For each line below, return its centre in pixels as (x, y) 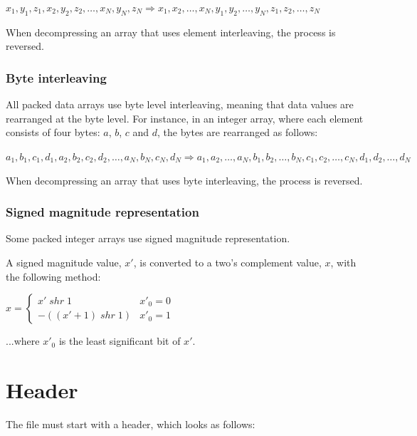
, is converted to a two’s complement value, (227, 262)
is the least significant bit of (120, 341)
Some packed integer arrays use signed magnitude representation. (148, 238)
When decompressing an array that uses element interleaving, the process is (171, 32)
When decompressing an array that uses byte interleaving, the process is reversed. (184, 180)
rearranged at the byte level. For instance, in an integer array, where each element (185, 118)
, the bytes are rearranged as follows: (238, 132)
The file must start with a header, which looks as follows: (131, 424)
